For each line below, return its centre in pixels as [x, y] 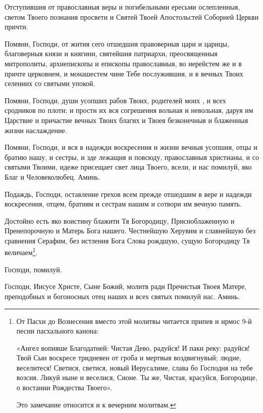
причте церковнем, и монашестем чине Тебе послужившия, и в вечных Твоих [124, 73]
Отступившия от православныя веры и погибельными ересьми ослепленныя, [122, 7]
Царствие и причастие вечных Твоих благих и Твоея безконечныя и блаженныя [126, 120]
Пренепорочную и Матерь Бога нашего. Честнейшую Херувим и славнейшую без [130, 231]
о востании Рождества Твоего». [64, 387]
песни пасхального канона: [58, 331]
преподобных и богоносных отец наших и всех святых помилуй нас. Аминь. [122, 296]
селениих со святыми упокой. [50, 83]
